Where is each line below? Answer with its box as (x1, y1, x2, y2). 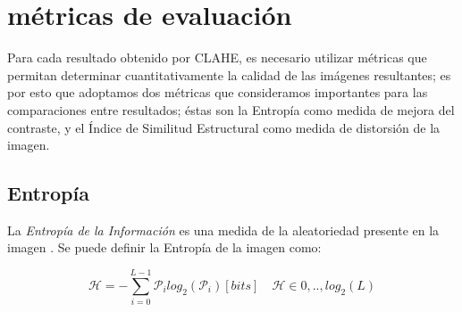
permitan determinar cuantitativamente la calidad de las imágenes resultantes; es (7, 65, 451, 84)
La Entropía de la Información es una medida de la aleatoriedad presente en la (7, 220, 440, 239)
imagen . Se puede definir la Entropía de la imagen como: (7, 238, 322, 257)
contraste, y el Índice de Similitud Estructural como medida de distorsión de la (7, 118, 441, 136)
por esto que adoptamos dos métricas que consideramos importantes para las (7, 83, 428, 102)
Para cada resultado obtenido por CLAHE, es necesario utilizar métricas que (7, 48, 427, 67)
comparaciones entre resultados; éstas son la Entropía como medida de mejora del (7, 100, 455, 119)
